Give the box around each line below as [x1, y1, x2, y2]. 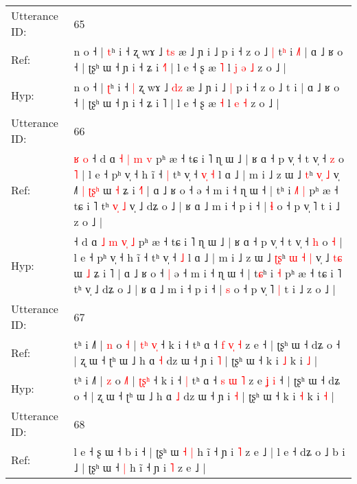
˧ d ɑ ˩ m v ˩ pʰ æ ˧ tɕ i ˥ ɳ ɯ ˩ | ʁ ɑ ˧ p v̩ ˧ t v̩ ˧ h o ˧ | [73, 233, 343, 249]
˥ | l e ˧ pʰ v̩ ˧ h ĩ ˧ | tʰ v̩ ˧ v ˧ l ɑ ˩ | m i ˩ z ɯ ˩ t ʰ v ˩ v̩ [73, 166, 339, 182]
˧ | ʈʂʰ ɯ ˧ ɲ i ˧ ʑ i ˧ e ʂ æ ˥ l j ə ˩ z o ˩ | [73, 59, 287, 75]
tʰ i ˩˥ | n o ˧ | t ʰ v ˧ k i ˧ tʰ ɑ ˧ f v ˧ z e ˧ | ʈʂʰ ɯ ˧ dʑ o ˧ [73, 336, 341, 352]
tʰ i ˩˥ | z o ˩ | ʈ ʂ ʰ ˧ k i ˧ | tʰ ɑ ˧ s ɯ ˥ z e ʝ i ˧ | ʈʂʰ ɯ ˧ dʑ [73, 372, 341, 388]
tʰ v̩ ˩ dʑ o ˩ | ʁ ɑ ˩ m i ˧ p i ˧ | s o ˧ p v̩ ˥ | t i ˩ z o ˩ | [73, 281, 336, 297]
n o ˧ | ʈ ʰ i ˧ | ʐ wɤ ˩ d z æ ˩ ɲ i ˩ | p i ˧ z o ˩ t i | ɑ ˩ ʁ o [73, 79, 340, 95]
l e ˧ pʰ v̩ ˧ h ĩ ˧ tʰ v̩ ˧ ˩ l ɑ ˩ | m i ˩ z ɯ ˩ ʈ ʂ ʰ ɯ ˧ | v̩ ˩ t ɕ [73, 249, 343, 265]
